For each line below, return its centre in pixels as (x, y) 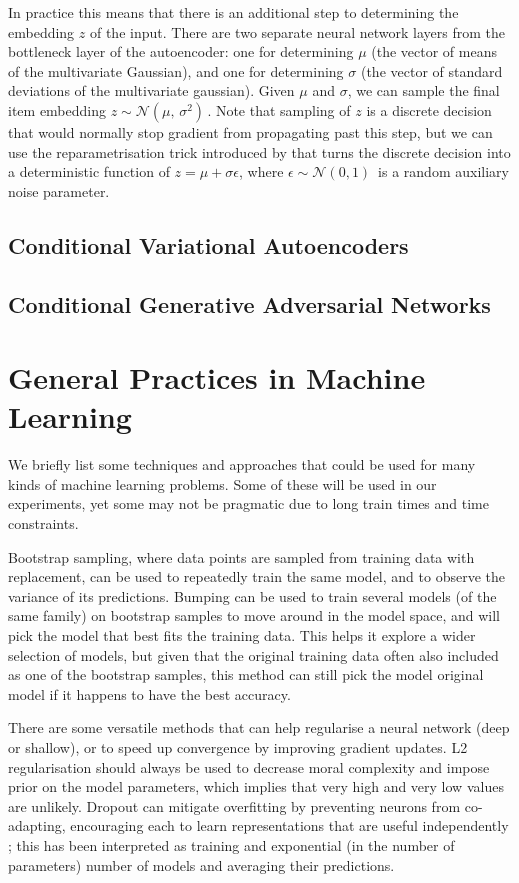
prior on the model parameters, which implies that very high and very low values (256, 786)
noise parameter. (59, 190)
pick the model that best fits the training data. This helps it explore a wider (242, 634)
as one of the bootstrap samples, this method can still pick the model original (246, 674)
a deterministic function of (89, 171)
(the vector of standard (431, 70)
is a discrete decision (429, 109)
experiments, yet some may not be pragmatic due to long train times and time (248, 503)
